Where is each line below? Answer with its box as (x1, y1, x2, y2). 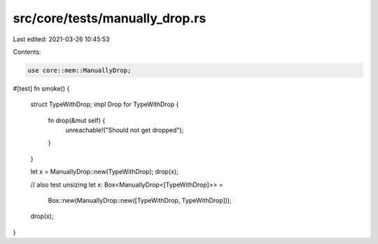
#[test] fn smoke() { (13, 84, 70, 92)
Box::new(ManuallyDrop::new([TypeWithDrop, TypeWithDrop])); (48, 196, 232, 205)
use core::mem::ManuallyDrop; (27, 66, 132, 74)
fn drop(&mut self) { (48, 116, 106, 124)
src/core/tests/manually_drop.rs (13, 10, 206, 26)
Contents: (13, 48, 41, 56)
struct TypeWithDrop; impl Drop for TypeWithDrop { (30, 100, 179, 108)
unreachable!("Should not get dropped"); (65, 126, 184, 134)
